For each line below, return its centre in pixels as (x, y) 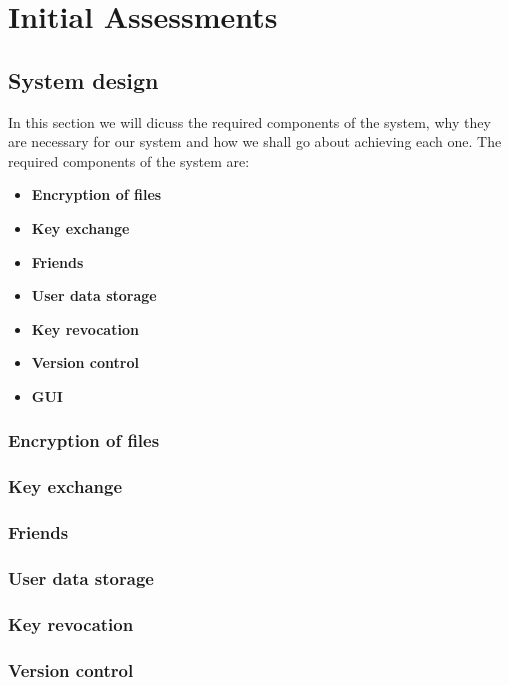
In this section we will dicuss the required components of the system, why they (249, 121)
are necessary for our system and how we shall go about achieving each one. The (255, 141)
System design (83, 79)
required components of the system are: (129, 160)
